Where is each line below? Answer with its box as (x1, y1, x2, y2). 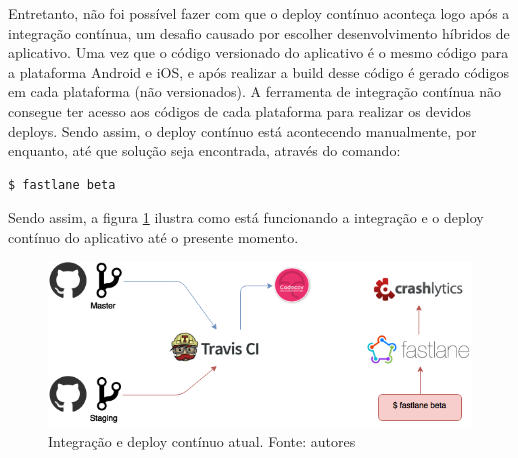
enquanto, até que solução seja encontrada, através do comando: (8, 140, 401, 161)
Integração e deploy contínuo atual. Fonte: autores (48, 430, 356, 451)
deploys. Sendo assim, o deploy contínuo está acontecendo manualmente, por (8, 120, 477, 141)
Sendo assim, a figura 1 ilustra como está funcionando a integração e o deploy (8, 207, 484, 228)
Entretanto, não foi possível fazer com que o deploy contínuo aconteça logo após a (8, 3, 510, 23)
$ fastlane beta (8, 177, 116, 192)
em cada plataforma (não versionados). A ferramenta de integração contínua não (8, 81, 502, 102)
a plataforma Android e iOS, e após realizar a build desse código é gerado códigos (8, 61, 510, 82)
